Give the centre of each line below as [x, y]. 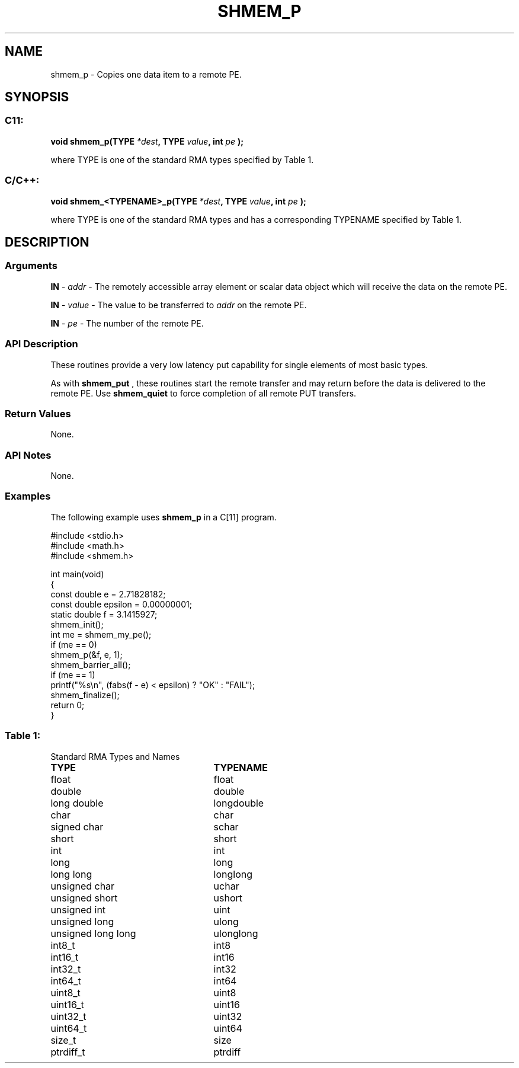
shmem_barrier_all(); [91, 664]
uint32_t [68, 1016]
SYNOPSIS [37, 97]
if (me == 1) [73, 674]
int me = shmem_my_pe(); [101, 634]
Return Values [38, 413]
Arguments [31, 266]
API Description [41, 344]
